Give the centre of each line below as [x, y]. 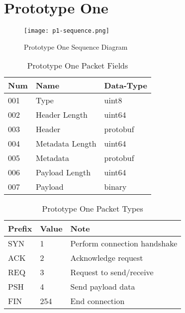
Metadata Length [66, 144]
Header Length [61, 115]
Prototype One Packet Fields [78, 66]
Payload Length [63, 172]
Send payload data [103, 287]
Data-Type [126, 85]
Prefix [20, 229]
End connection [97, 301]
